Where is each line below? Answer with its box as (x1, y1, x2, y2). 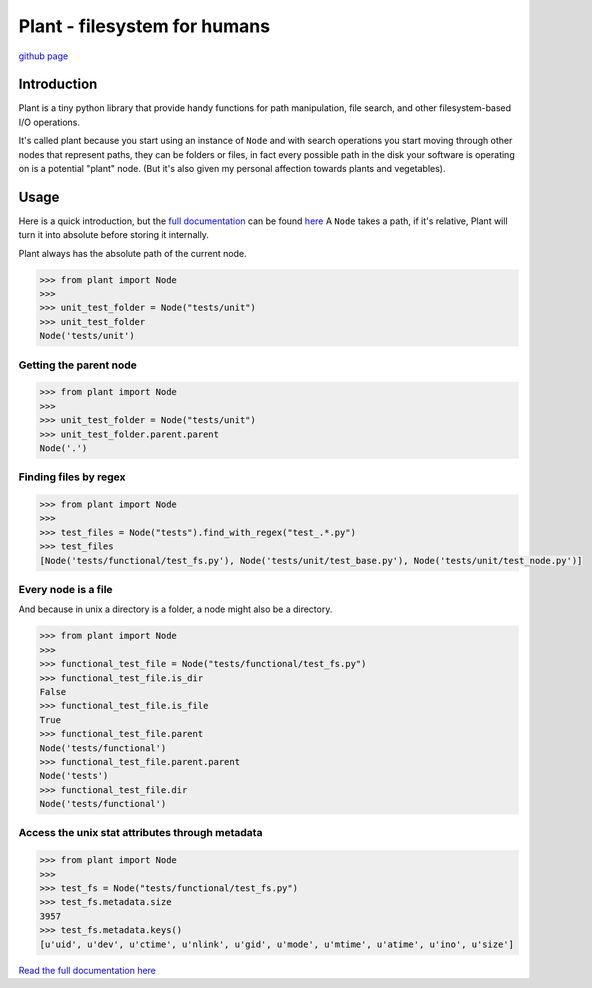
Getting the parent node (18, 358, 137, 372)
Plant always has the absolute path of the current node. (18, 247, 247, 259)
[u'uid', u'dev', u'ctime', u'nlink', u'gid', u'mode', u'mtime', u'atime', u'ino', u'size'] (39, 938, 515, 950)
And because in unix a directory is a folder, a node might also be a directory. (18, 603, 333, 615)
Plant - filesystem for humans (18, 15, 270, 37)
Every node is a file (18, 583, 114, 597)
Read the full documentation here (18, 964, 157, 976)
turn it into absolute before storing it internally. (18, 229, 210, 241)
